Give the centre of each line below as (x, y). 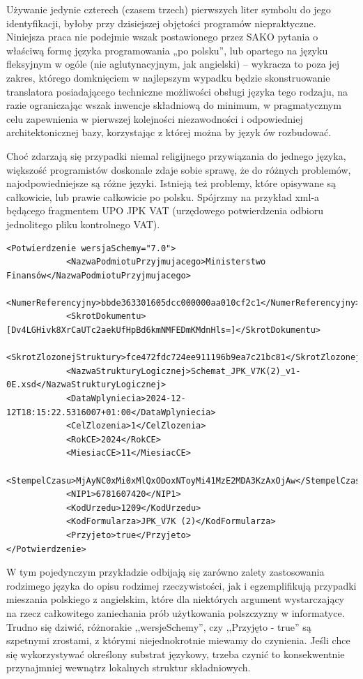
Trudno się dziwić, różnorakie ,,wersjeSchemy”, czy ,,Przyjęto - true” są (159, 626)
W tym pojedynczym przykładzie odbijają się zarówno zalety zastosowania (165, 572)
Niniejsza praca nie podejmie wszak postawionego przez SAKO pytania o (162, 37)
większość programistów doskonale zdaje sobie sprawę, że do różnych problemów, (179, 169)
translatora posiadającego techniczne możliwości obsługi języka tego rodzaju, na (177, 91)
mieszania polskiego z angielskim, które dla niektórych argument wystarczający (175, 599)
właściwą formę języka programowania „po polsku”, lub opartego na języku (167, 50)
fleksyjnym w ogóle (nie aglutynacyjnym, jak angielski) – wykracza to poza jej (173, 64)
